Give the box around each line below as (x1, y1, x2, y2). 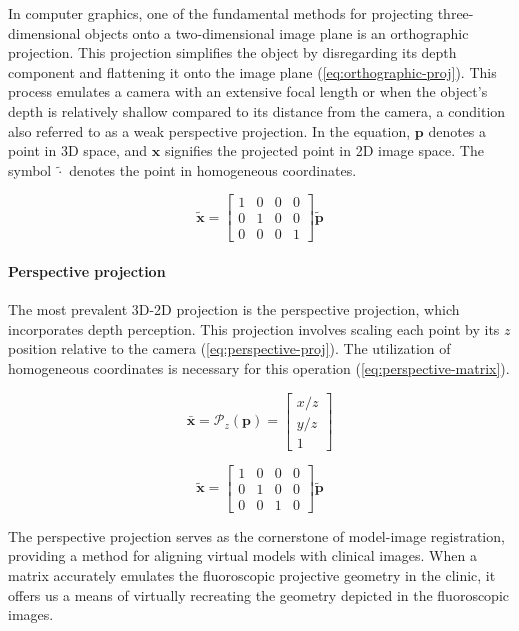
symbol (8, 159, 52, 180)
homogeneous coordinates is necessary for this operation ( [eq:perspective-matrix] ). (8, 358, 510, 379)
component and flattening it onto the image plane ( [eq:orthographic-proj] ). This (8, 61, 497, 82)
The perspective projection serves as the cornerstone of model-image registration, (8, 525, 505, 546)
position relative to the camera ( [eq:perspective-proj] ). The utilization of (8, 338, 451, 359)
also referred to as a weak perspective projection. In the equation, (8, 120, 411, 141)
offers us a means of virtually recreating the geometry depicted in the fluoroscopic (8, 584, 510, 605)
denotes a (428, 120, 487, 141)
